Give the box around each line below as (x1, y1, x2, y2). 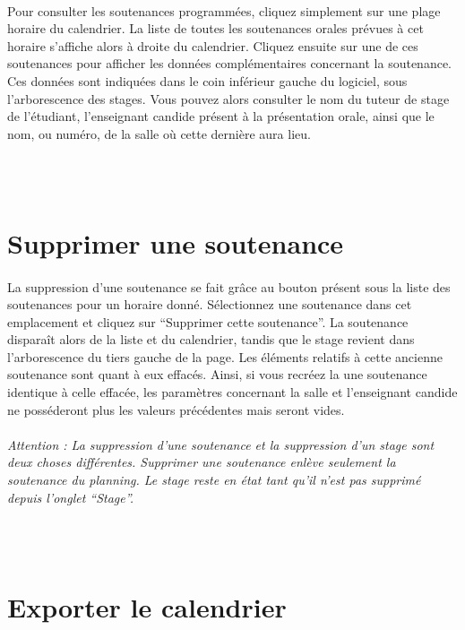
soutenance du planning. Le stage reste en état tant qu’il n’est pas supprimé (7, 470, 421, 489)
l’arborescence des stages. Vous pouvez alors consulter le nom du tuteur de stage (7, 89, 450, 108)
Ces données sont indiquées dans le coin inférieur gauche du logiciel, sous (7, 71, 408, 90)
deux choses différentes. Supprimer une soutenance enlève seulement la (7, 453, 396, 471)
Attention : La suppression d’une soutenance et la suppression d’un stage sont (7, 435, 435, 453)
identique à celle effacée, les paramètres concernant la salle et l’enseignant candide (7, 383, 458, 401)
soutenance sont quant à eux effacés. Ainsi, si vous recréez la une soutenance (7, 365, 427, 384)
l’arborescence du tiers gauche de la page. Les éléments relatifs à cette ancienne (7, 347, 443, 366)
